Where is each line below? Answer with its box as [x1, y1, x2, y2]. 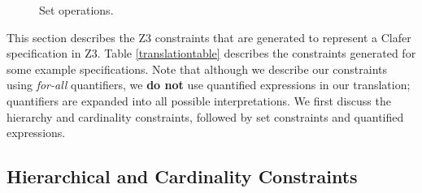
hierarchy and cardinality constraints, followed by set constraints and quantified [7, 108, 404, 125]
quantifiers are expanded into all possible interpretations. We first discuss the [7, 92, 391, 109]
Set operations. [39, 2, 114, 18]
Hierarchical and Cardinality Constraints [7, 164, 358, 189]
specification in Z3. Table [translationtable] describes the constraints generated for [7, 45, 416, 62]
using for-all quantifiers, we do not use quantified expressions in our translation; [7, 76, 411, 93]
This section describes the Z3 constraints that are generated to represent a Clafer [7, 28, 411, 45]
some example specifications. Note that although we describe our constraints [7, 60, 387, 77]
